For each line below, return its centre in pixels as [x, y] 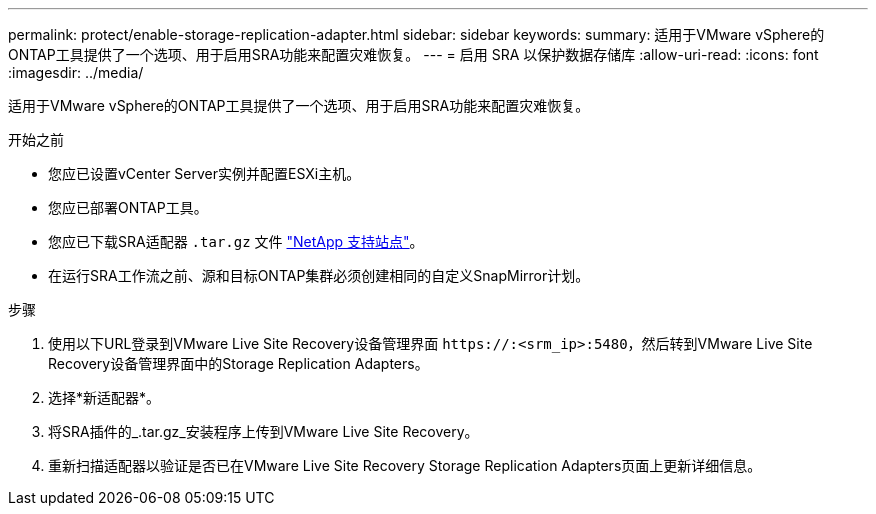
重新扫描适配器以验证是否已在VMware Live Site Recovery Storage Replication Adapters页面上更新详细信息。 [405, 465]
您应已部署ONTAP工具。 [128, 207]
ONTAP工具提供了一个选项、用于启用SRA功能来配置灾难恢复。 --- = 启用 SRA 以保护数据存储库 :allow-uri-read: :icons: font [413, 54]
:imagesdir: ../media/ [76, 72]
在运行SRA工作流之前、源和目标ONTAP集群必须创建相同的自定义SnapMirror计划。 [319, 275]
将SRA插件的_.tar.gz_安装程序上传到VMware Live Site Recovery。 [263, 431]
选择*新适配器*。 [104, 397]
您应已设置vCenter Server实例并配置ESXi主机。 [204, 173]
